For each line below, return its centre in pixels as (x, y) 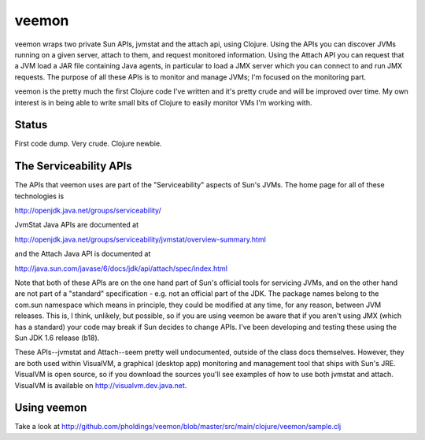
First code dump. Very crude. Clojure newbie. (88, 144)
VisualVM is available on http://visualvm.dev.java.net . (101, 385)
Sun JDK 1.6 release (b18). (57, 338)
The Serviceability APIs (74, 166)
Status (31, 125)
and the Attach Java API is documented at (83, 254)
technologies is (39, 196)
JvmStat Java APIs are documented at (77, 225)
